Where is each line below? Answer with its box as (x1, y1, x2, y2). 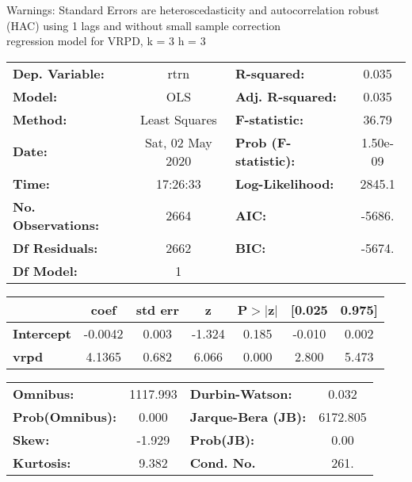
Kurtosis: (13, 453, 71, 472)
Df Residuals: (13, 238, 98, 257)
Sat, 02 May (144, 132, 212, 151)
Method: (13, 109, 67, 128)
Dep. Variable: (13, 63, 105, 82)
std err (135, 300, 179, 319)
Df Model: (13, 261, 78, 280)
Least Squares (139, 109, 217, 128)
